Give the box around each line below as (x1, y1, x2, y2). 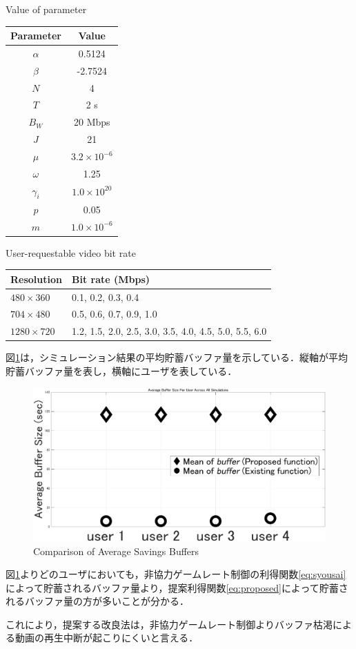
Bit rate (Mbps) (72, 271, 150, 286)
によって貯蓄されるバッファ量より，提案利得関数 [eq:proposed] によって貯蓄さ (6, 580, 348, 594)
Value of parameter (6, 2, 87, 16)
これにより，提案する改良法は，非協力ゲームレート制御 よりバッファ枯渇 (6, 617, 333, 631)
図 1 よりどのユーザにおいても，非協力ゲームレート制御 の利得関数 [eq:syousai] (6, 567, 346, 581)
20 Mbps (74, 115, 110, 129)
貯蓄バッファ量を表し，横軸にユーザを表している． (6, 363, 237, 378)
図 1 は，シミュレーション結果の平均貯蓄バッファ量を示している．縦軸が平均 (6, 350, 348, 365)
